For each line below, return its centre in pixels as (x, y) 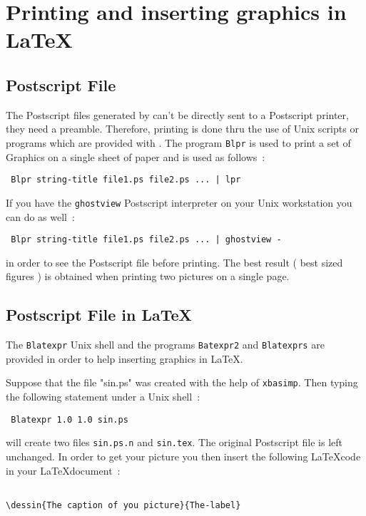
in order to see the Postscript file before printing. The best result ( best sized (174, 262)
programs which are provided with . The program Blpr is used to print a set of (178, 142)
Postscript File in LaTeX (99, 315)
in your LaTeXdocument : (63, 470)
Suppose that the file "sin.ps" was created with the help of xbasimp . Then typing (182, 382)
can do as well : (40, 216)
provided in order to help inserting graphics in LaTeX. (124, 358)
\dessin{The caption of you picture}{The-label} (123, 505)
